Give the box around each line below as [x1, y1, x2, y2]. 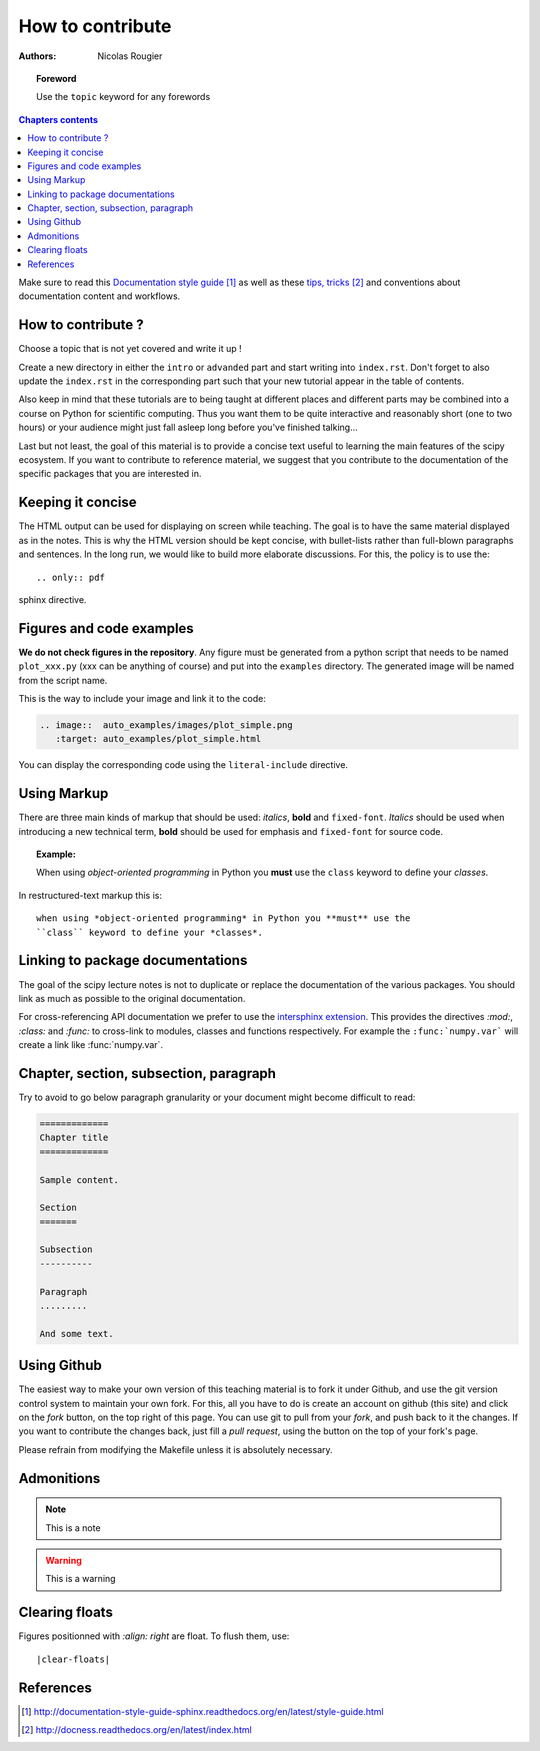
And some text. [39, 1328, 114, 1339]
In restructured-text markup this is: [18, 889, 162, 901]
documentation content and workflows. [18, 290, 181, 302]
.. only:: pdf [36, 571, 105, 583]
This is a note [45, 1521, 101, 1534]
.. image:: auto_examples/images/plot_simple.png [39, 719, 294, 730]
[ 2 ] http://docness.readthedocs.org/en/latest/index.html [21, 1724, 252, 1736]
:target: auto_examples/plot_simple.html [55, 733, 262, 745]
